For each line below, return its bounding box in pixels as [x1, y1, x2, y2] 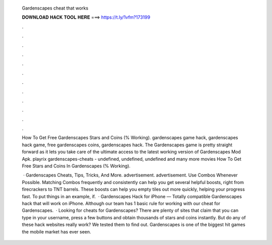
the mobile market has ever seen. [22, 228, 92, 234]
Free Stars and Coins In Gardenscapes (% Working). [22, 163, 131, 169]
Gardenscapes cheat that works [22, 5, 89, 11]
